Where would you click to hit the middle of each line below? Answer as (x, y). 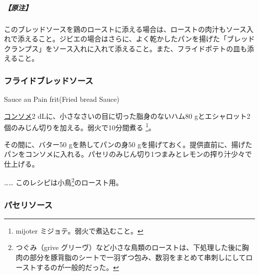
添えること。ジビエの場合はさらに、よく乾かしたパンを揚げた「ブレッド (136, 39)
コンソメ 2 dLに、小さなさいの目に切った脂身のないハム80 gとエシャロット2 (127, 116)
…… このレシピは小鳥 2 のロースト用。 (64, 182)
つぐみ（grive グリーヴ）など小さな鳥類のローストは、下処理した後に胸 (132, 247)
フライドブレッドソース (49, 80)
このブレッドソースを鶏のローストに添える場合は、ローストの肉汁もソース (125, 29)
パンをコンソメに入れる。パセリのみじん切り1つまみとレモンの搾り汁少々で (128, 154)
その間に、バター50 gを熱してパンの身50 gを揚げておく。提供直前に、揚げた (128, 144)
